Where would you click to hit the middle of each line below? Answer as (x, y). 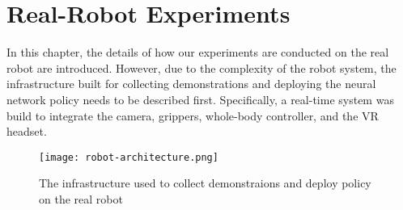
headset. (27, 131)
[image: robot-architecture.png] (129, 157)
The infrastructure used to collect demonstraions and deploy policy (205, 183)
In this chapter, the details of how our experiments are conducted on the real (198, 52)
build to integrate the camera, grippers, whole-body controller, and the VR (193, 115)
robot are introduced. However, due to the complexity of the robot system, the (201, 67)
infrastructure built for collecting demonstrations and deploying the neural (191, 84)
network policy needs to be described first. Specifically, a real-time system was (200, 99)
